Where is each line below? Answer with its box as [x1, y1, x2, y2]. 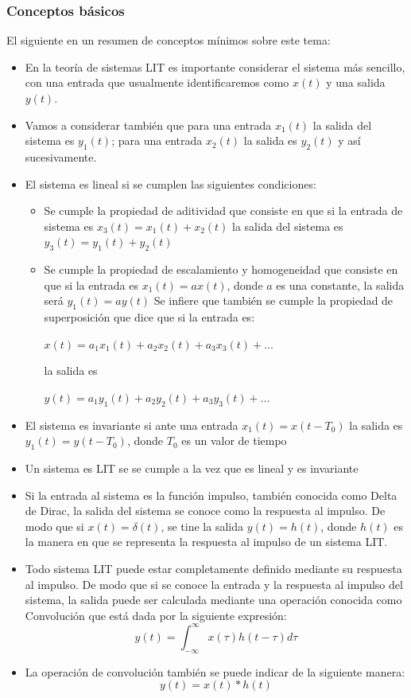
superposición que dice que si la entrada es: [44, 309, 255, 326]
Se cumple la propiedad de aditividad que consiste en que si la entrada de [44, 202, 403, 219]
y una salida [326, 74, 386, 91]
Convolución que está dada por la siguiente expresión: [25, 606, 287, 623]
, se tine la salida [161, 517, 243, 534]
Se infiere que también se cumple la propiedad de [153, 292, 394, 309]
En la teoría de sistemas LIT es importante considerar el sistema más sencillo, [25, 58, 405, 75]
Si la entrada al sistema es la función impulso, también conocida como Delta [25, 486, 397, 503]
